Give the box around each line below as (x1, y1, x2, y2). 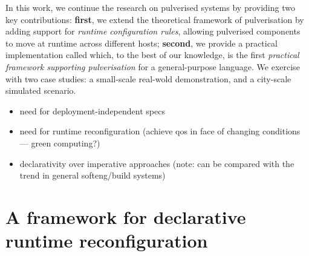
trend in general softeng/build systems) (19, 169, 166, 182)
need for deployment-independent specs (19, 104, 165, 117)
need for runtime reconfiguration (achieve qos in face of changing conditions (19, 125, 301, 137)
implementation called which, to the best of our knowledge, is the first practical (5, 48, 299, 61)
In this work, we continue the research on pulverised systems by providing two (5, 1, 295, 13)
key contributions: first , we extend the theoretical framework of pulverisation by (5, 13, 304, 25)
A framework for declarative (5, 204, 246, 229)
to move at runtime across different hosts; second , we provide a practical (5, 36, 278, 49)
